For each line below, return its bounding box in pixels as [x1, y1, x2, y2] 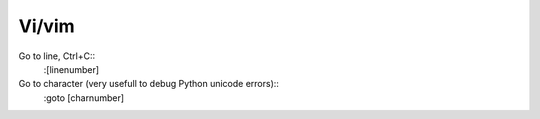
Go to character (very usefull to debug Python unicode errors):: [18, 78, 280, 90]
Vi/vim [18, 15, 75, 37]
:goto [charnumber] [43, 91, 125, 104]
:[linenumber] [43, 63, 100, 75]
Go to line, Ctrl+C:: [18, 50, 95, 62]
